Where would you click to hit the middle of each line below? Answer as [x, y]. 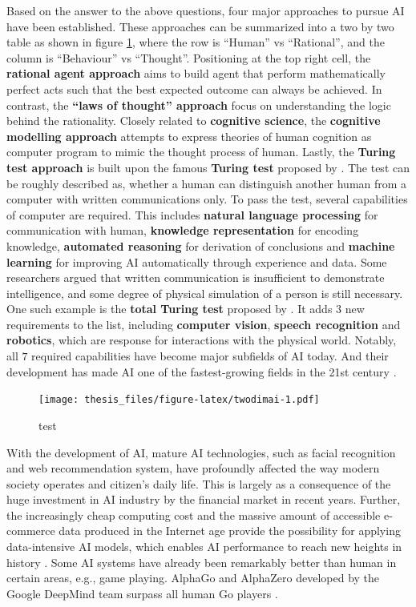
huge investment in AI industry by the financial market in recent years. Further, [204, 499]
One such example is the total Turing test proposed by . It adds [170, 309]
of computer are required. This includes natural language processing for [192, 214]
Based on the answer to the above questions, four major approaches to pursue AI [206, 10]
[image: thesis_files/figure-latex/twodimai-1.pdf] [179, 400]
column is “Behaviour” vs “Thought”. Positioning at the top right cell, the [189, 57]
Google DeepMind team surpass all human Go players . [142, 593]
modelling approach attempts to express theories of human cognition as [189, 136]
